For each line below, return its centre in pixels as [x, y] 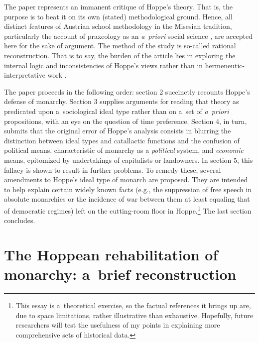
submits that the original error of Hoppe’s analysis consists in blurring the [118, 131]
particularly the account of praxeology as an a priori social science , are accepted [128, 36]
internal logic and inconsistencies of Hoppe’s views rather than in [104, 65]
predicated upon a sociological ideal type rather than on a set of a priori [117, 111]
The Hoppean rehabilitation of [111, 254]
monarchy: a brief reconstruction [120, 274]
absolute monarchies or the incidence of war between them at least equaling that [127, 199]
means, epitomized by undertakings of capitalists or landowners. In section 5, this [129, 160]
